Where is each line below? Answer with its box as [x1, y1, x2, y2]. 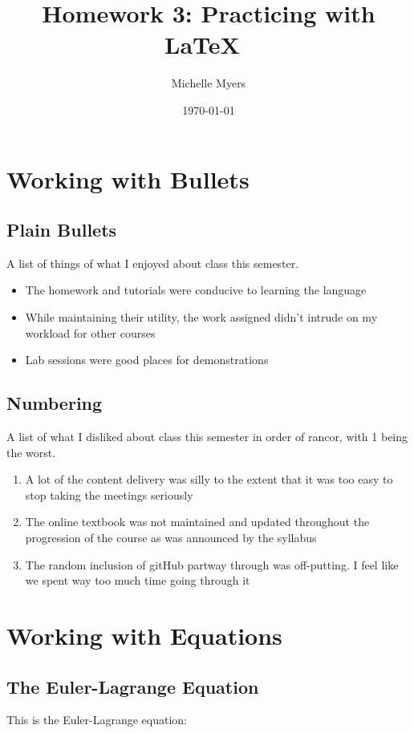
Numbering [6, 391, 103, 415]
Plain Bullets [6, 217, 117, 242]
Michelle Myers [171, 75, 246, 91]
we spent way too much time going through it [25, 572, 250, 589]
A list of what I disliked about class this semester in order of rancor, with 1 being [6, 428, 408, 445]
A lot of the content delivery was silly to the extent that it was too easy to [25, 471, 393, 488]
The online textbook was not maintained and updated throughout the [25, 513, 370, 530]
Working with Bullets [6, 162, 250, 195]
